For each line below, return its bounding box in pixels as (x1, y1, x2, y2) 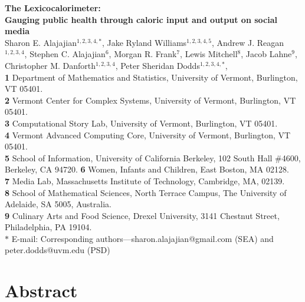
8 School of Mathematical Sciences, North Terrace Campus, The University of (5, 186, 287, 198)
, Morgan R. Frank (109, 48, 177, 60)
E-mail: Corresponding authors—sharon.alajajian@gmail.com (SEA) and (11, 232, 274, 244)
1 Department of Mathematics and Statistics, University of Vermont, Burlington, (5, 71, 298, 83)
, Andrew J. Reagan (211, 36, 284, 48)
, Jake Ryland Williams (101, 36, 187, 48)
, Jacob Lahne (241, 48, 292, 60)
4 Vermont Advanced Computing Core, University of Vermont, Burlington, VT (5, 128, 291, 141)
